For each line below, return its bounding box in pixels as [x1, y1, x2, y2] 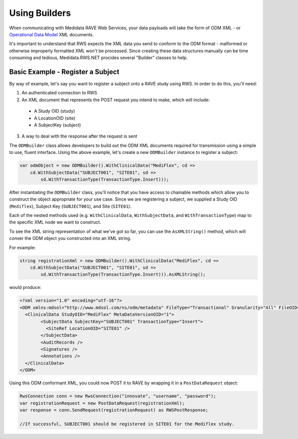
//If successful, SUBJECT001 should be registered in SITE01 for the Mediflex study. [19, 421, 234, 427]
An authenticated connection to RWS [21, 90, 97, 96]
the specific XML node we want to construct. [9, 219, 101, 225]
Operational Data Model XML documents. [9, 31, 94, 37]
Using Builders [9, 7, 72, 18]
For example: [9, 244, 36, 250]
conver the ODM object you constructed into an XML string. [9, 235, 132, 241]
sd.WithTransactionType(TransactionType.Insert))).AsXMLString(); [40, 272, 206, 278]
